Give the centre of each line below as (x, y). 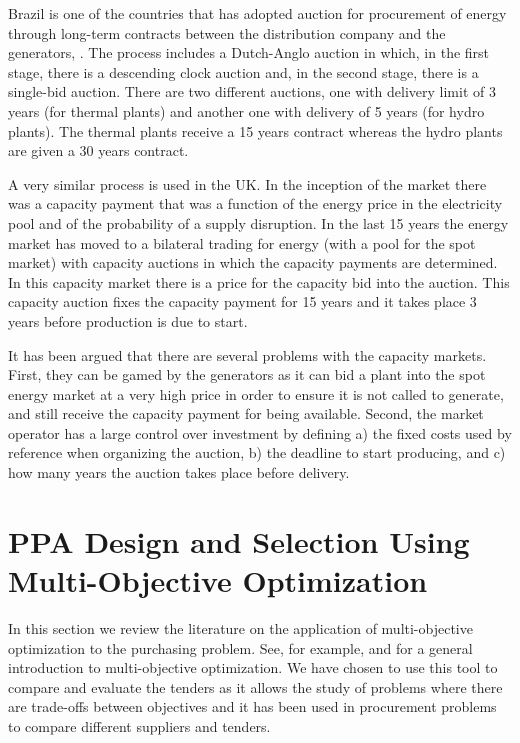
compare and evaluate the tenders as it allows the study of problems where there (255, 686)
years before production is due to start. (128, 320)
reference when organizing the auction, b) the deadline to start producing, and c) (257, 452)
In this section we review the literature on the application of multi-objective (240, 627)
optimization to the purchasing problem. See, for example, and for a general (240, 647)
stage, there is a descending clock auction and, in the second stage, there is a (243, 71)
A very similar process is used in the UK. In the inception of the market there (247, 183)
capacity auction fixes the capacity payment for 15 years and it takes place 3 (242, 301)
